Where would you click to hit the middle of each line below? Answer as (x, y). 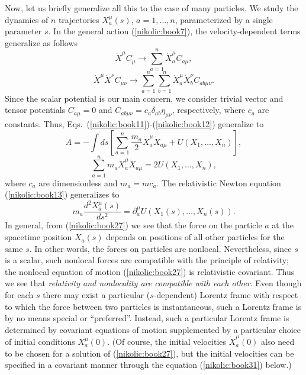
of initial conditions (40, 342)
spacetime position (38, 237)
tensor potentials (35, 110)
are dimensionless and (78, 182)
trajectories (79, 19)
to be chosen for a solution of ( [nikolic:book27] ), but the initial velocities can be (149, 353)
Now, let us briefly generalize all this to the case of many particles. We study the (152, 8)
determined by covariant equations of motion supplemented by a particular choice (153, 329)
